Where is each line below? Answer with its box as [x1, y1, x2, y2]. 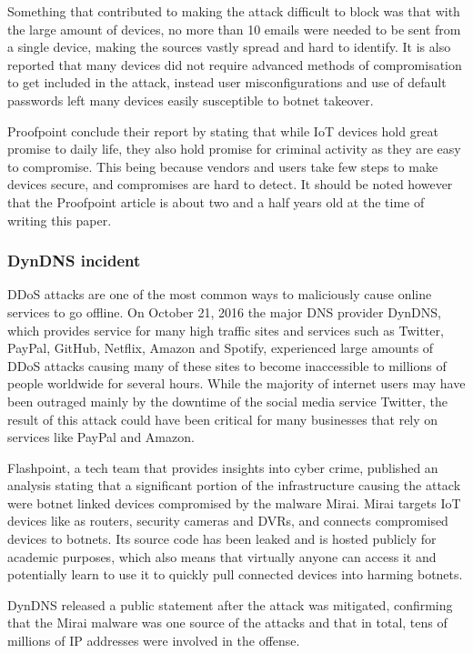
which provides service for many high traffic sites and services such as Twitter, [7, 320, 444, 339]
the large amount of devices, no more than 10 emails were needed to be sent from [7, 19, 461, 38]
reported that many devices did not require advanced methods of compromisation [7, 55, 462, 74]
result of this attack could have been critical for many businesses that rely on [7, 409, 438, 428]
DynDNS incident [7, 249, 141, 272]
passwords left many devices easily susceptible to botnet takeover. [7, 90, 374, 109]
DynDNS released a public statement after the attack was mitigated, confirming [7, 595, 453, 614]
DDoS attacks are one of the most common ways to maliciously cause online [7, 285, 432, 304]
